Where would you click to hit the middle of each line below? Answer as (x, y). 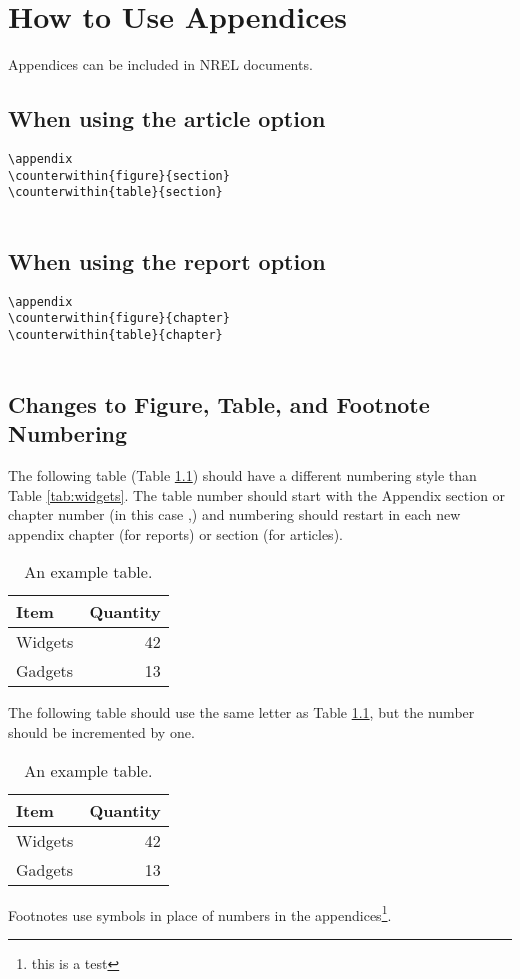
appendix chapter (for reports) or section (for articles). (175, 533)
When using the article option (167, 118)
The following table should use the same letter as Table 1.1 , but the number (241, 712)
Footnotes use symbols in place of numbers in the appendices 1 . (200, 913)
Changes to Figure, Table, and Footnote (219, 403)
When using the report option (167, 260)
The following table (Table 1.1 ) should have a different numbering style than (242, 474)
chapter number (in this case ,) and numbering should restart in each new (234, 514)
